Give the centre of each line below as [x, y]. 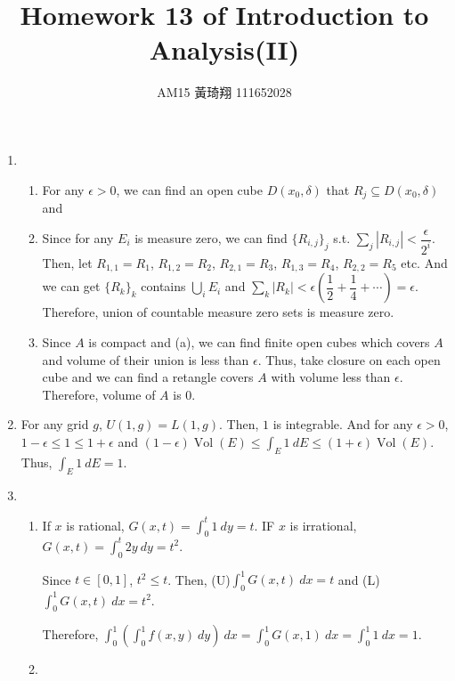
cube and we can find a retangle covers [148, 377]
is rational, [95, 525]
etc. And [424, 262]
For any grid [55, 424]
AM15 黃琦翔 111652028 [224, 92]
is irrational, [323, 525]
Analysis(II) [224, 49]
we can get [71, 286]
